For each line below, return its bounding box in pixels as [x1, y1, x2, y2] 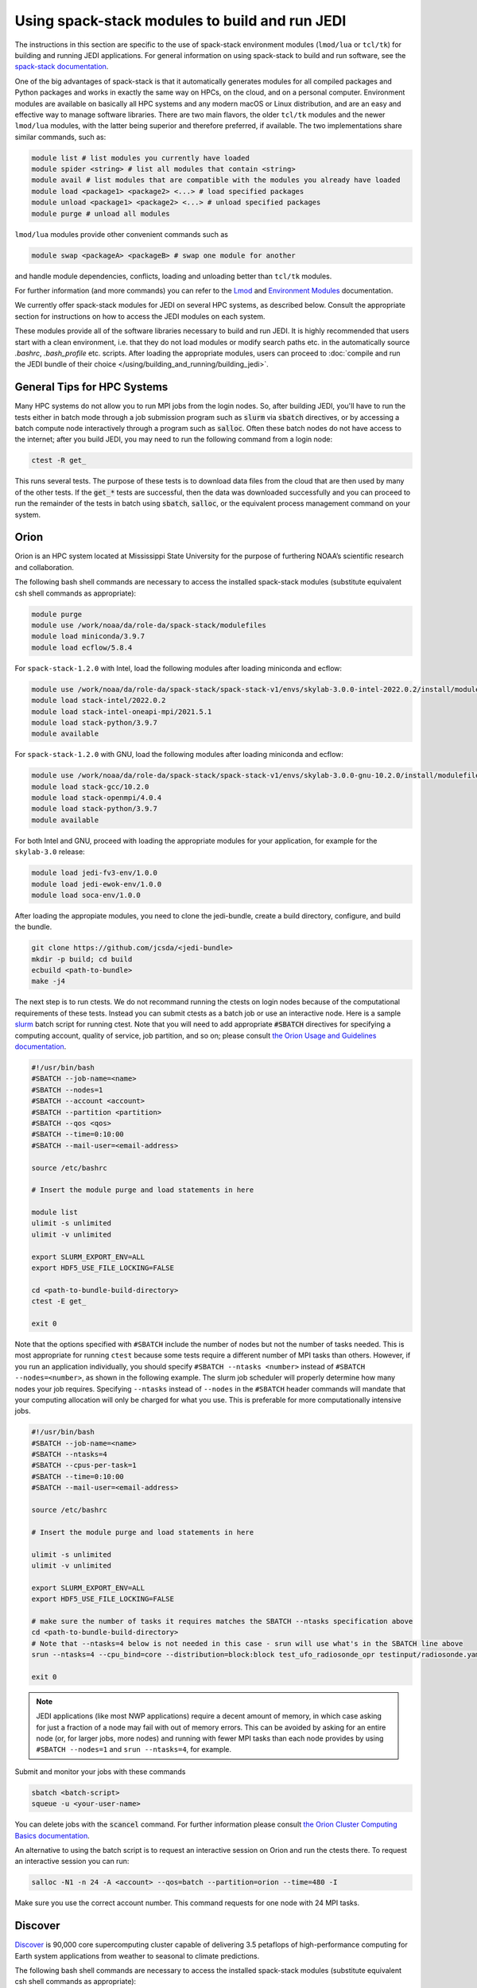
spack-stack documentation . [14, 62, 109, 72]
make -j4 [31, 977, 66, 986]
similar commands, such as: [14, 132, 107, 142]
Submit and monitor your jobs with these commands [14, 1766, 186, 1776]
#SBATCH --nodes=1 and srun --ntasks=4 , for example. [36, 1745, 232, 1754]
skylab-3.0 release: [14, 847, 85, 856]
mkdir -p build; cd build [31, 954, 133, 964]
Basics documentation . [14, 1831, 91, 1840]
